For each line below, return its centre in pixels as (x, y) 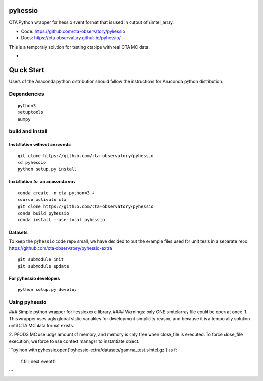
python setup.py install (47, 169)
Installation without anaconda (40, 145)
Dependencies (27, 94)
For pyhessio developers (35, 278)
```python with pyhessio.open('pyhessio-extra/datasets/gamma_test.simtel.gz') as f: (93, 350)
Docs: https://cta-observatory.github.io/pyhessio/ (71, 38)
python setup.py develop (47, 290)
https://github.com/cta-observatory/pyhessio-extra (60, 248)
